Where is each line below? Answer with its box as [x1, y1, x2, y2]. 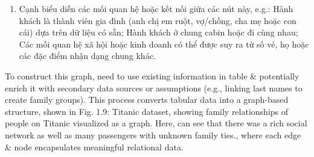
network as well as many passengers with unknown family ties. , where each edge [5, 128, 301, 141]
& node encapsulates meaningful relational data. [5, 140, 184, 153]
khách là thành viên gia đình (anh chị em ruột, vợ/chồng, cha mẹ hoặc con [19, 14, 296, 26]
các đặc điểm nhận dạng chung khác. [19, 49, 156, 62]
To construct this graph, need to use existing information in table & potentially [5, 69, 300, 82]
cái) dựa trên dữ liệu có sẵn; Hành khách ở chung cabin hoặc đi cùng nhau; [19, 26, 298, 38]
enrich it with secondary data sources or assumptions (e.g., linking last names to [5, 81, 303, 94]
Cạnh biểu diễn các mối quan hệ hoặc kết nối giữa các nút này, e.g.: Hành [19, 2, 293, 14]
